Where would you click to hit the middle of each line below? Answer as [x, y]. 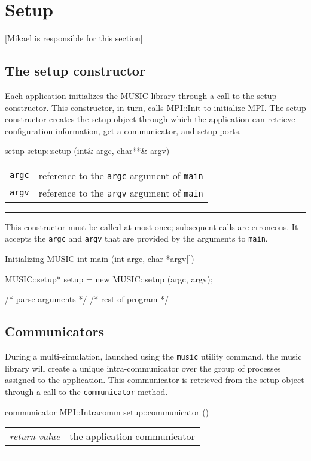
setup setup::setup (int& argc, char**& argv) [87, 151]
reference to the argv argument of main [121, 192]
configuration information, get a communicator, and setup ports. [123, 130]
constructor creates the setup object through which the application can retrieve [150, 119]
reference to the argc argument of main [121, 175]
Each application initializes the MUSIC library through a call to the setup [141, 95]
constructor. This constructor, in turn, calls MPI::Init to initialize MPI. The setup [155, 107]
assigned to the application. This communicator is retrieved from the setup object [155, 380]
